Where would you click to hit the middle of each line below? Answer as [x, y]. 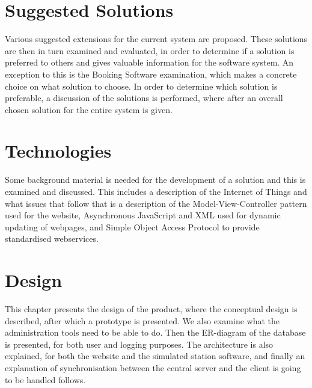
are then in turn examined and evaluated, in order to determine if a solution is [150, 50]
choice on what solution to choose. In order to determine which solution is [141, 86]
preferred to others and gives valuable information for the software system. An [149, 62]
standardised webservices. [52, 239]
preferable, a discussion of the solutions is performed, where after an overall [144, 98]
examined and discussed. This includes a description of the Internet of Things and [156, 191]
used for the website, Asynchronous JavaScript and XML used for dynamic [143, 215]
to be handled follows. [45, 379]
